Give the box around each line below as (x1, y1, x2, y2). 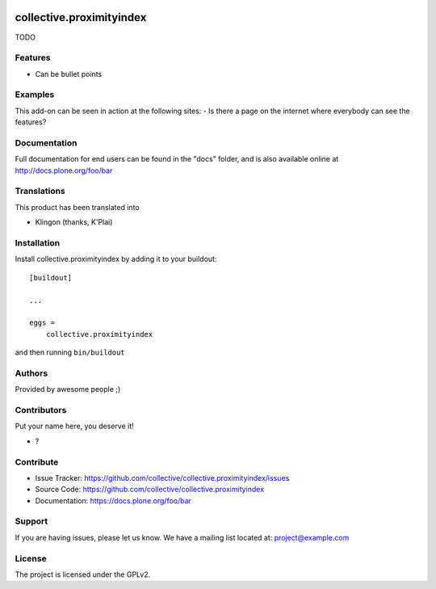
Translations (15, 186, 66, 197)
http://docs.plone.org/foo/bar (15, 166, 113, 175)
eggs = (29, 318, 56, 327)
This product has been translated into (15, 202, 140, 212)
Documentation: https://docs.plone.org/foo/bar (35, 495, 191, 505)
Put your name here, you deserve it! (15, 421, 134, 431)
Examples (15, 89, 55, 100)
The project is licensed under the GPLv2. (15, 570, 151, 579)
